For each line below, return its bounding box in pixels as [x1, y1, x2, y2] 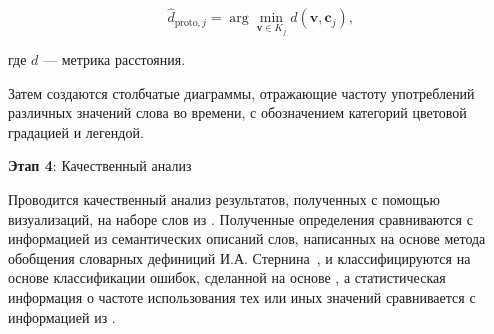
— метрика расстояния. [42, 49, 186, 70]
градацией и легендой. [8, 121, 144, 142]
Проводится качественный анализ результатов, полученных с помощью [8, 189, 440, 210]
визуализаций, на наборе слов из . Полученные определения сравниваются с [8, 208, 473, 229]
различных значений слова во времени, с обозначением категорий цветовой [8, 102, 467, 123]
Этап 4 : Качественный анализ [8, 155, 192, 176]
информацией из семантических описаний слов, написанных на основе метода [8, 228, 486, 249]
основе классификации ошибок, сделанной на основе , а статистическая [8, 267, 446, 288]
